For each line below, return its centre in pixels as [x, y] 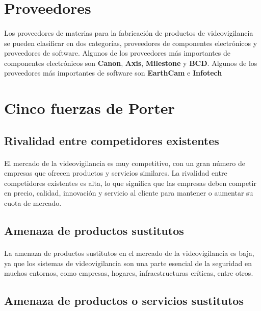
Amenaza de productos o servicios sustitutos [124, 301]
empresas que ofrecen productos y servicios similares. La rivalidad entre [116, 173]
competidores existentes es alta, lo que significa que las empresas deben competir [130, 183]
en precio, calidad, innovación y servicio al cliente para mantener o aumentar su [129, 193]
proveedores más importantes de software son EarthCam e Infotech [113, 73]
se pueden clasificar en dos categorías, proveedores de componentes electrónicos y [131, 43]
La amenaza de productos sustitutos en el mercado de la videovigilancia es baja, [129, 253]
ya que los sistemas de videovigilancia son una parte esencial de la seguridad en [128, 263]
